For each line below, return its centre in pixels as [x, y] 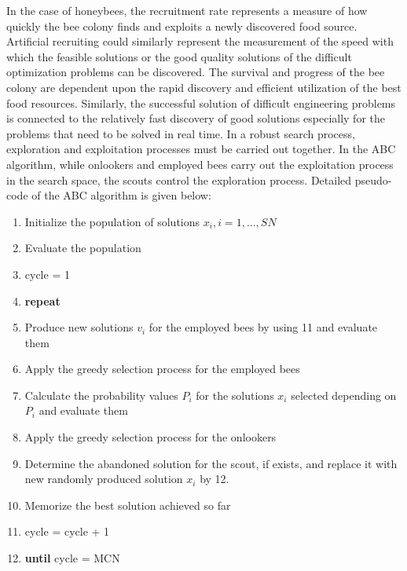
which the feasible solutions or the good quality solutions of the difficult [179, 56]
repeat [42, 300]
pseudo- [373, 179]
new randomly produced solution [104, 479]
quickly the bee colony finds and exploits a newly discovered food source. [182, 26]
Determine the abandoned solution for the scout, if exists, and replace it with [211, 463]
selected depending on [344, 395]
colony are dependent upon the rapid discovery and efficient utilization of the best [204, 87]
